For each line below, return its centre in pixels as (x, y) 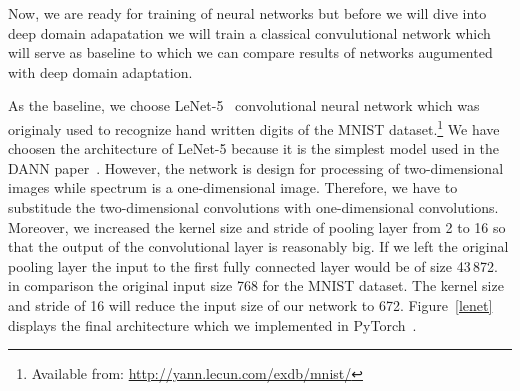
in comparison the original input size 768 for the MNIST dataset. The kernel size (256, 285)
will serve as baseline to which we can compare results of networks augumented (250, 52)
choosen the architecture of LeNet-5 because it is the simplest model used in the (254, 148)
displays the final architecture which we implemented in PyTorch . (212, 324)
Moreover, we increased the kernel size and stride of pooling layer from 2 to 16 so (257, 226)
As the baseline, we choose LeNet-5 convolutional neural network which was (244, 105)
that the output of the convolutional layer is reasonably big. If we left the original (258, 246)
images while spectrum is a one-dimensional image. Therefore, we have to (233, 187)
